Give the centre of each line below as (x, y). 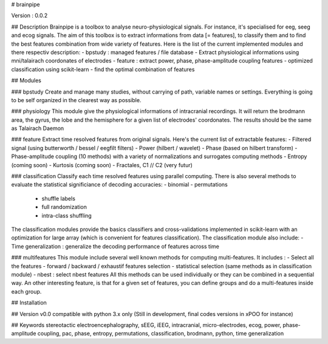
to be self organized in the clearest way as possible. (76, 100)
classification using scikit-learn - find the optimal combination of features (103, 69)
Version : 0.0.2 (29, 16)
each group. (26, 291)
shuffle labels (59, 198)
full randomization (64, 207)
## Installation (29, 303)
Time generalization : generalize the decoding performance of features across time (115, 246)
